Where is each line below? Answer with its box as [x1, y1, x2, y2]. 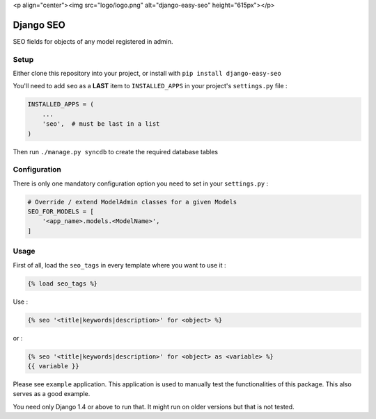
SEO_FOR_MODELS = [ [27, 208, 94, 215]
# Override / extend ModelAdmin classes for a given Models [27, 198, 237, 206]
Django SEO [13, 19, 65, 31]
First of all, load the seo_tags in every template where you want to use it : [13, 261, 226, 269]
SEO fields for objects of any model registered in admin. [13, 37, 173, 45]
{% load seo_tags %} [27, 279, 97, 288]
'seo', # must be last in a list [42, 120, 160, 128]
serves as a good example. [13, 390, 91, 398]
